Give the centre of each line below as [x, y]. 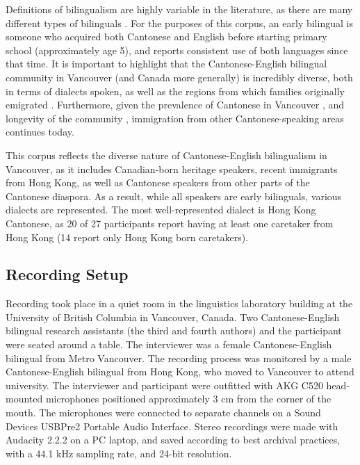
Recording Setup [67, 274]
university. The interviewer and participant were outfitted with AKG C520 [164, 385]
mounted [24, 399]
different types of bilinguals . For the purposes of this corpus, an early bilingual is [179, 23]
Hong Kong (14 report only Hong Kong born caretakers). [127, 237]
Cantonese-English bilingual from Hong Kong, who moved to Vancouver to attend [180, 372]
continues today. [40, 132]
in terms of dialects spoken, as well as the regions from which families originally [175, 91]
